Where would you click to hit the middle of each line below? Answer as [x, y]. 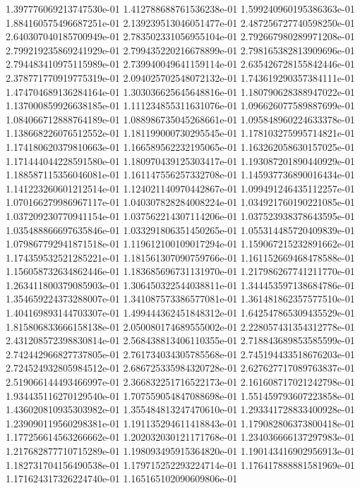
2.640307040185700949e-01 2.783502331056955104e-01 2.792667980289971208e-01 [180, 36]
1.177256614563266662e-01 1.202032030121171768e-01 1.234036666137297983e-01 [180, 437]
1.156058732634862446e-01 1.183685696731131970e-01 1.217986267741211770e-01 [180, 271]
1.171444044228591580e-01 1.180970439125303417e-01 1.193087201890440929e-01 [180, 160]
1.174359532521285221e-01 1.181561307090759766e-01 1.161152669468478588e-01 [180, 257]
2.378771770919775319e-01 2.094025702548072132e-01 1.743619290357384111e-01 [180, 77]
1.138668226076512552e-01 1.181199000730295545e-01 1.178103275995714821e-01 [180, 133]
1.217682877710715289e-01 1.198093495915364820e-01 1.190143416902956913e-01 [180, 451]
